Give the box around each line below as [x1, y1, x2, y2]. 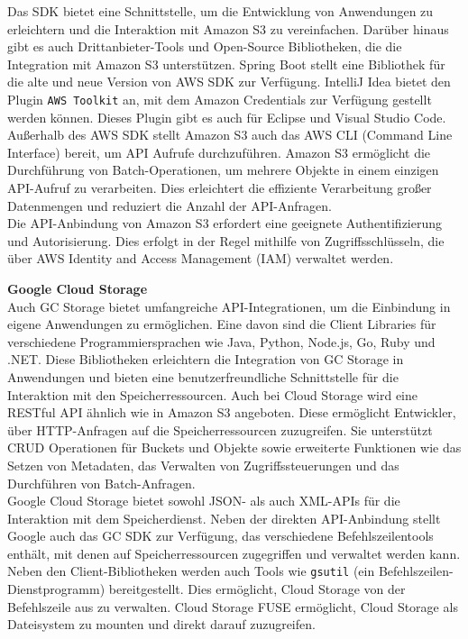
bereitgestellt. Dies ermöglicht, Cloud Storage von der [108, 580, 406, 598]
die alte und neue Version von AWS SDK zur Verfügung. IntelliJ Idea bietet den [7, 72, 451, 91]
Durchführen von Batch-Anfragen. [7, 473, 196, 492]
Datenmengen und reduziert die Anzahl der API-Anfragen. [7, 196, 332, 215]
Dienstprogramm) [7, 580, 106, 598]
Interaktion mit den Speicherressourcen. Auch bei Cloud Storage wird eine [7, 385, 418, 404]
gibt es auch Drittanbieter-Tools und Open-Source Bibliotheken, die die [7, 37, 402, 56]
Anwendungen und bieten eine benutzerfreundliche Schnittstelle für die [7, 367, 399, 386]
